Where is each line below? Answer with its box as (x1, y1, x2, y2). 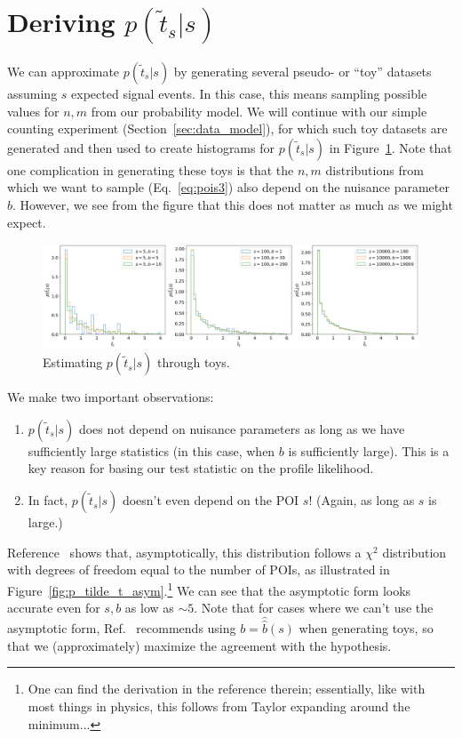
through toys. (156, 353, 230, 372)
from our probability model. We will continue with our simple (91, 101, 427, 120)
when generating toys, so (299, 619, 434, 638)
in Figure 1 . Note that (329, 138, 452, 156)
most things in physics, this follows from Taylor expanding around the (28, 696, 410, 715)
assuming (7, 84, 58, 102)
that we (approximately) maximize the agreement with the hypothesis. (7, 636, 392, 654)
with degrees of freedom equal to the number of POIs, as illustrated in (7, 560, 390, 579)
